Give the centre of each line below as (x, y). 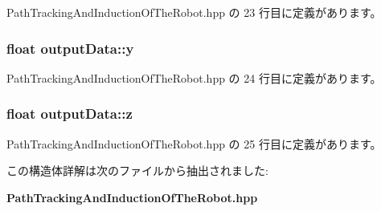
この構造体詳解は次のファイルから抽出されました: (137, 170)
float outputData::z (70, 114)
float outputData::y (70, 48)
